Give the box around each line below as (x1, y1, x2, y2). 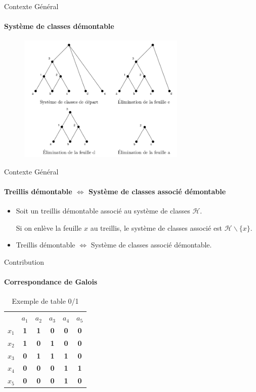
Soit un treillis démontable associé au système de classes (16, 205, 190, 216)
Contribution (4, 256, 45, 267)
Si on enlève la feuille (16, 222, 82, 233)
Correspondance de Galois (4, 276, 98, 287)
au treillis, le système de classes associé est (90, 222, 223, 233)
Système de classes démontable (4, 21, 114, 31)
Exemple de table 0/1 (12, 296, 79, 306)
